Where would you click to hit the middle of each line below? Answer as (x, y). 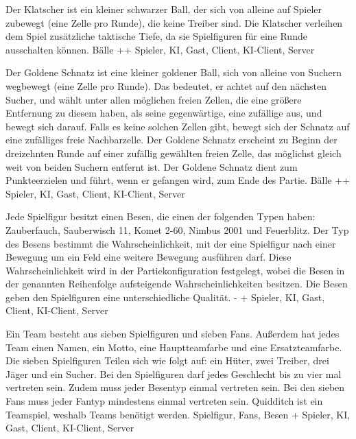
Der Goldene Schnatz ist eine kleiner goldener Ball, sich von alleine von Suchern (174, 72)
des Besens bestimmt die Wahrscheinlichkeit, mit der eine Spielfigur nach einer (171, 243)
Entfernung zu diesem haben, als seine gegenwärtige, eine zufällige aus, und (164, 113)
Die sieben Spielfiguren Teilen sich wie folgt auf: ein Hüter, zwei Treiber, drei (167, 360)
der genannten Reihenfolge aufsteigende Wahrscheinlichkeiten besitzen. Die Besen (177, 284)
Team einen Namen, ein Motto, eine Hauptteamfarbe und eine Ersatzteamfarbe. (174, 347)
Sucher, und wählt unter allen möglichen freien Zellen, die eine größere (154, 99)
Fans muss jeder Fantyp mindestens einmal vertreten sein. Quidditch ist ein (164, 401)
